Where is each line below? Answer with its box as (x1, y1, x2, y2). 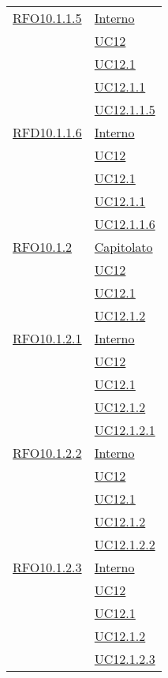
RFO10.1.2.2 (13, 444, 82, 462)
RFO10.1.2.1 (13, 329, 82, 347)
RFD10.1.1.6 (13, 123, 82, 141)
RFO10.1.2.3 (13, 558, 82, 576)
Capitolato (94, 238, 153, 256)
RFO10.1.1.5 (13, 9, 82, 27)
